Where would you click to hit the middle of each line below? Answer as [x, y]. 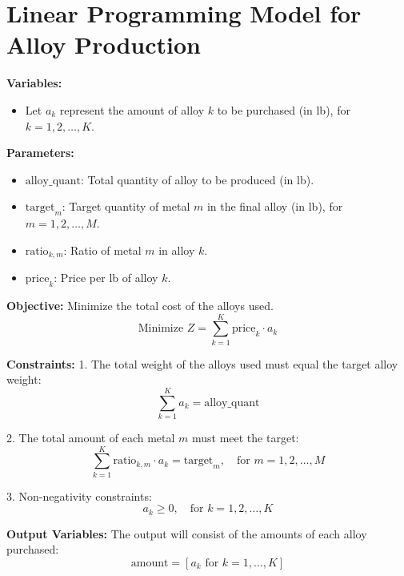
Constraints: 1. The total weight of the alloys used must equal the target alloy [202, 363]
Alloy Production [104, 44]
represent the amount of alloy [132, 109]
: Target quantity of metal [126, 206]
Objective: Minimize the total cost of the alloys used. [140, 305]
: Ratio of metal [102, 250]
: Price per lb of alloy [106, 278]
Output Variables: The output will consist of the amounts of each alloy [187, 533]
